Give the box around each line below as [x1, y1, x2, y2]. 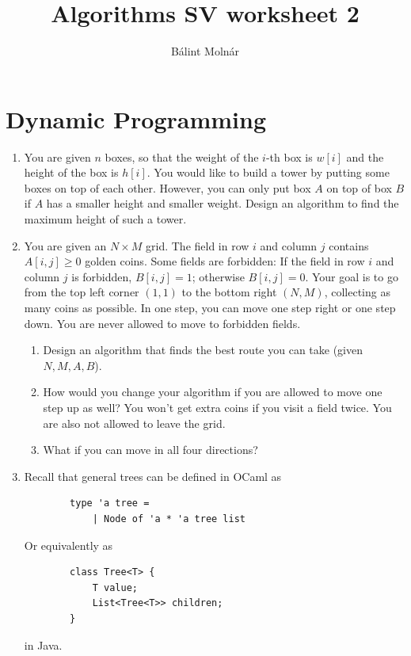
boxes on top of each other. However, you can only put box [24, 179, 311, 196]
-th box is [265, 148, 313, 165]
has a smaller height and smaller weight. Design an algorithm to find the [46, 195, 399, 212]
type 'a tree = [70, 498, 150, 509]
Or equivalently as [24, 536, 113, 553]
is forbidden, [71, 268, 132, 284]
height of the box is [24, 164, 119, 181]
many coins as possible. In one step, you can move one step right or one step [24, 299, 396, 315]
